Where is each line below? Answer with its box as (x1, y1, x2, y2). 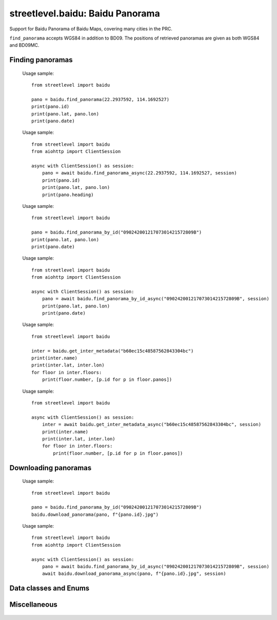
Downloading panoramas (9, 463, 92, 472)
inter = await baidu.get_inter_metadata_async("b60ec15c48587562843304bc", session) (42, 421, 262, 428)
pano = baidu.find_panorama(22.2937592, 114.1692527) (31, 96, 169, 102)
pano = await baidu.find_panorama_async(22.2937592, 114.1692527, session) (42, 170, 237, 176)
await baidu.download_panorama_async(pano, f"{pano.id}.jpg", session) (42, 571, 226, 577)
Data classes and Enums (9, 584, 90, 593)
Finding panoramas (9, 55, 73, 64)
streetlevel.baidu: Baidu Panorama (9, 8, 160, 19)
